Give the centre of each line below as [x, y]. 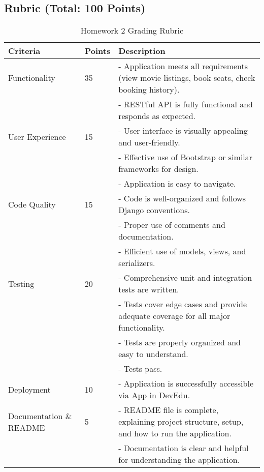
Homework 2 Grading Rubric [132, 31]
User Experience [37, 136]
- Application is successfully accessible [186, 383]
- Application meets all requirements [183, 66]
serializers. [137, 263]
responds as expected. [157, 116]
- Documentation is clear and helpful [184, 448]
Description [142, 51]
